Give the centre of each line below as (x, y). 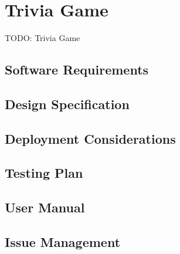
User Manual (45, 207)
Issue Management (63, 242)
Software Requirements (77, 70)
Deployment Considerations (90, 138)
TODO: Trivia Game (43, 38)
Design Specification (67, 104)
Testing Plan (44, 173)
